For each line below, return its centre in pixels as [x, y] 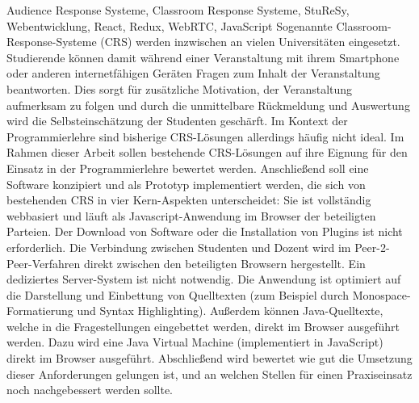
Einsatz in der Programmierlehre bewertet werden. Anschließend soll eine [188, 168]
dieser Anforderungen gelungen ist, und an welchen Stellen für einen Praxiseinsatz [209, 374]
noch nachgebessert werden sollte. [90, 390]
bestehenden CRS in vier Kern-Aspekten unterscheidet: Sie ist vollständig [189, 200]
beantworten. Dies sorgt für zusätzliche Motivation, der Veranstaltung [180, 88]
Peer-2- [372, 247]
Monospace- [381, 294]
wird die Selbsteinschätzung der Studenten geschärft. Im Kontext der [177, 121]
